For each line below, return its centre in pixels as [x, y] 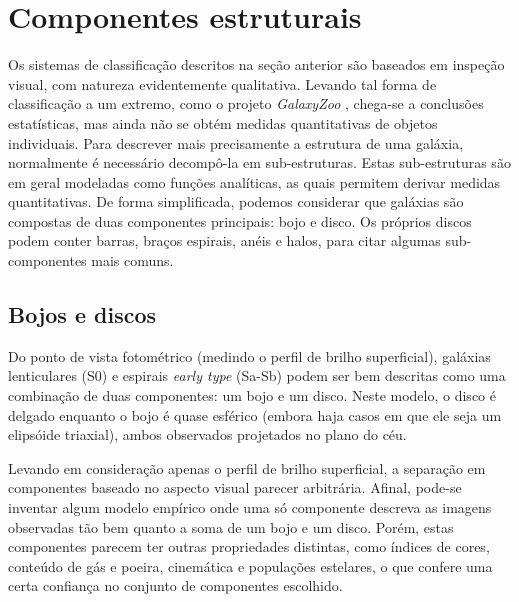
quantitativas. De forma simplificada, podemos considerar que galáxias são [236, 201]
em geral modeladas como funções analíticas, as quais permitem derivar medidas [254, 181]
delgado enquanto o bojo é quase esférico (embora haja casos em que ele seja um [255, 414]
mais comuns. [132, 260]
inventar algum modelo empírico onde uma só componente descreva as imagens [250, 507]
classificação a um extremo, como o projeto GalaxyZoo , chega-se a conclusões [246, 103]
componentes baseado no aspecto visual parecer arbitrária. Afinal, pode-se [235, 487]
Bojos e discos [82, 314]
